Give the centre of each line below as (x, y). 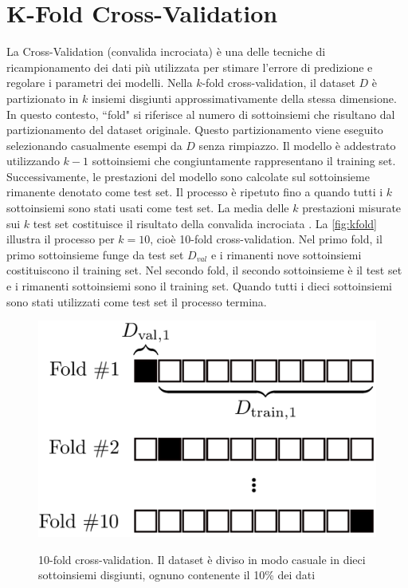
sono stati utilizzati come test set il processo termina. (137, 301)
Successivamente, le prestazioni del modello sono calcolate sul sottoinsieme (188, 176)
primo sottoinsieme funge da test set (95, 254)
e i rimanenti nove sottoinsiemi (286, 254)
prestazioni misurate (352, 208)
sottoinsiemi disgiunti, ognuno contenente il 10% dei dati (177, 575)
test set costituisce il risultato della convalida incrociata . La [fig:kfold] (205, 223)
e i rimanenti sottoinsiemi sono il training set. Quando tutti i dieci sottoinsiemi (199, 286)
